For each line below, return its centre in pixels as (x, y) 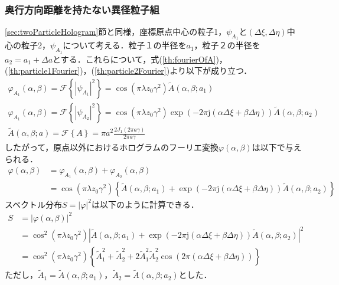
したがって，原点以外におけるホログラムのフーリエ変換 (112, 147)
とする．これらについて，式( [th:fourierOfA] (134, 59)
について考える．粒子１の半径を (125, 45)
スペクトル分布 (34, 204)
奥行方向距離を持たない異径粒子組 (82, 9)
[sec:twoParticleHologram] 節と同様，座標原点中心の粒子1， (116, 32)
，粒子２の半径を (227, 45)
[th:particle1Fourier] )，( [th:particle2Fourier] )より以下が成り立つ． (130, 71)
